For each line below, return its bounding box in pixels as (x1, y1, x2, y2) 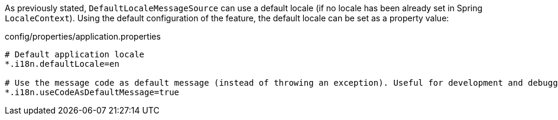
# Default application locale (5, 50, 145, 59)
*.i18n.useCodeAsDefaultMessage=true (5, 87, 180, 97)
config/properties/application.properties (5, 31, 161, 41)
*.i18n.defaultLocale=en (5, 59, 119, 69)
